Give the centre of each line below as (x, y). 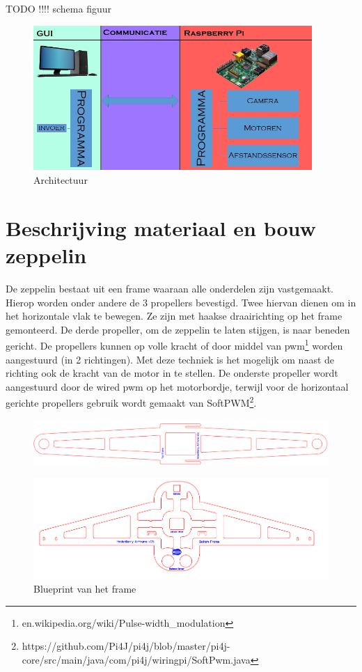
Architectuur (61, 180)
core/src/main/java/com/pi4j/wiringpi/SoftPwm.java (136, 659)
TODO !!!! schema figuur (58, 8)
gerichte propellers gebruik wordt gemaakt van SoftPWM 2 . (131, 402)
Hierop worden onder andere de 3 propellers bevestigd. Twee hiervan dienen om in (181, 302)
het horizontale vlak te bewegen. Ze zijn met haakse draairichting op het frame (174, 316)
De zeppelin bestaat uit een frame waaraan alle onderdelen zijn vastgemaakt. (170, 288)
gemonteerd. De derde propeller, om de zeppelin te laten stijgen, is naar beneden (178, 329)
